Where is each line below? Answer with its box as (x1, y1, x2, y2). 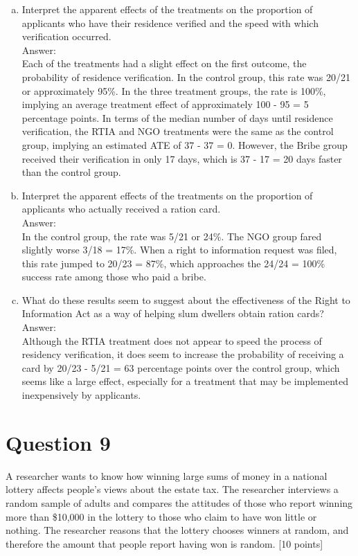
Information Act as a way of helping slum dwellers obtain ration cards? (21, 306, 324, 321)
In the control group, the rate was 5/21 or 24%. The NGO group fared (21, 228, 322, 243)
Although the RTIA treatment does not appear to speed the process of (21, 333, 322, 348)
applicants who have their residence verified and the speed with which (21, 15, 319, 30)
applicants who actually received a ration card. (21, 201, 221, 216)
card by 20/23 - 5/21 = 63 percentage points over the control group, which (21, 360, 340, 375)
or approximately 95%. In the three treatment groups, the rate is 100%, (21, 83, 326, 98)
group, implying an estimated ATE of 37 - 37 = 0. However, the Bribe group (21, 137, 348, 152)
